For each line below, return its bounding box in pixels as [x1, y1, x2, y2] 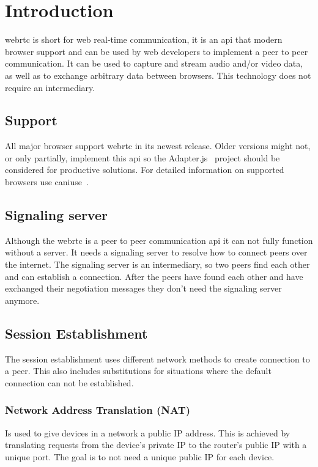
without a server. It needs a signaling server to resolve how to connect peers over [5, 246, 308, 259]
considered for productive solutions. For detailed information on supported [5, 163, 284, 176]
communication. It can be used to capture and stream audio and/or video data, [5, 57, 303, 70]
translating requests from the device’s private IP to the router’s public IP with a [5, 438, 307, 451]
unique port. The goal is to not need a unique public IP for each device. [5, 450, 275, 463]
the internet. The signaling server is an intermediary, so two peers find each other [5, 258, 310, 271]
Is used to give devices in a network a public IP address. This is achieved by [5, 426, 290, 439]
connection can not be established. [5, 376, 134, 389]
